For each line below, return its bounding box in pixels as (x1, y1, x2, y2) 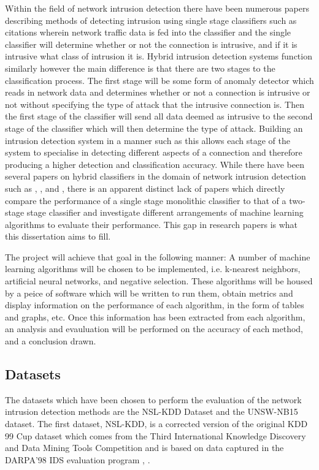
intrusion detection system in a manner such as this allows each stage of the (5, 134, 290, 146)
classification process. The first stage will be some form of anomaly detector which (5, 74, 314, 86)
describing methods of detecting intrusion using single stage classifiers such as (5, 13, 297, 26)
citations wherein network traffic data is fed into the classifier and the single (5, 26, 291, 39)
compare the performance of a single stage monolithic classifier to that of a (5, 194, 286, 207)
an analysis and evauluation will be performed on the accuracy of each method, (5, 322, 304, 335)
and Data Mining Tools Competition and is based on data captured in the (5, 441, 284, 454)
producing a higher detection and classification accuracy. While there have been (5, 157, 304, 170)
